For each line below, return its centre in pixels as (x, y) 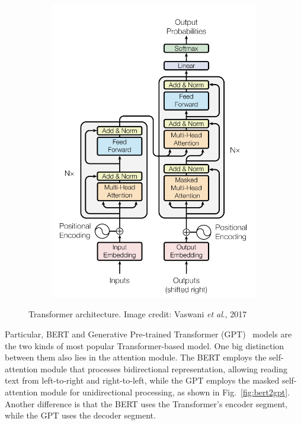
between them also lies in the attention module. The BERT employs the (136, 357)
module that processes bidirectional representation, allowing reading (164, 368)
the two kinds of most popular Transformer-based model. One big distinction (145, 345)
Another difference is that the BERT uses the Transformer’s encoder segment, (146, 403)
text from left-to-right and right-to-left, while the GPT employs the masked (142, 380)
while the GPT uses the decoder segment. (80, 415)
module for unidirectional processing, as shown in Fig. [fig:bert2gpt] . (165, 392)
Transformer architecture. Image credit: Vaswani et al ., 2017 (138, 314)
